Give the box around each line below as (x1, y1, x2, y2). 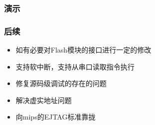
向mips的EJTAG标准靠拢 (15, 111, 96, 122)
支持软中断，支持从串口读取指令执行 (15, 61, 135, 71)
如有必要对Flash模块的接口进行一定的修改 (15, 44, 152, 55)
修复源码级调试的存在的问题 (15, 78, 107, 88)
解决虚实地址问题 (15, 94, 72, 105)
